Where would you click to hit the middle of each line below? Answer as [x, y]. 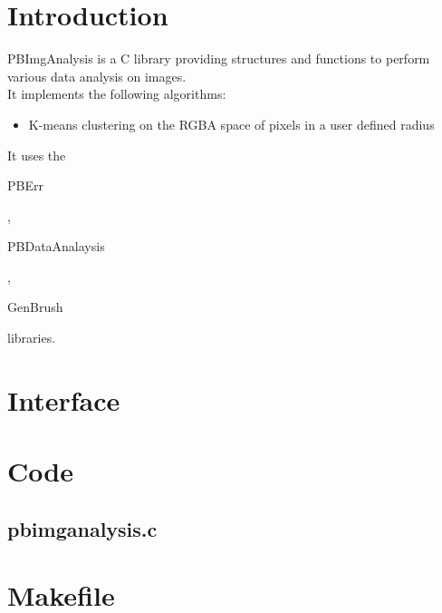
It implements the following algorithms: [117, 94]
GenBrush [35, 307]
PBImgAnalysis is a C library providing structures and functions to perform [219, 58]
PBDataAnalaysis [56, 246]
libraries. [32, 338]
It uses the [37, 155]
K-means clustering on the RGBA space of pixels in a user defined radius [231, 124]
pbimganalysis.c [82, 528]
